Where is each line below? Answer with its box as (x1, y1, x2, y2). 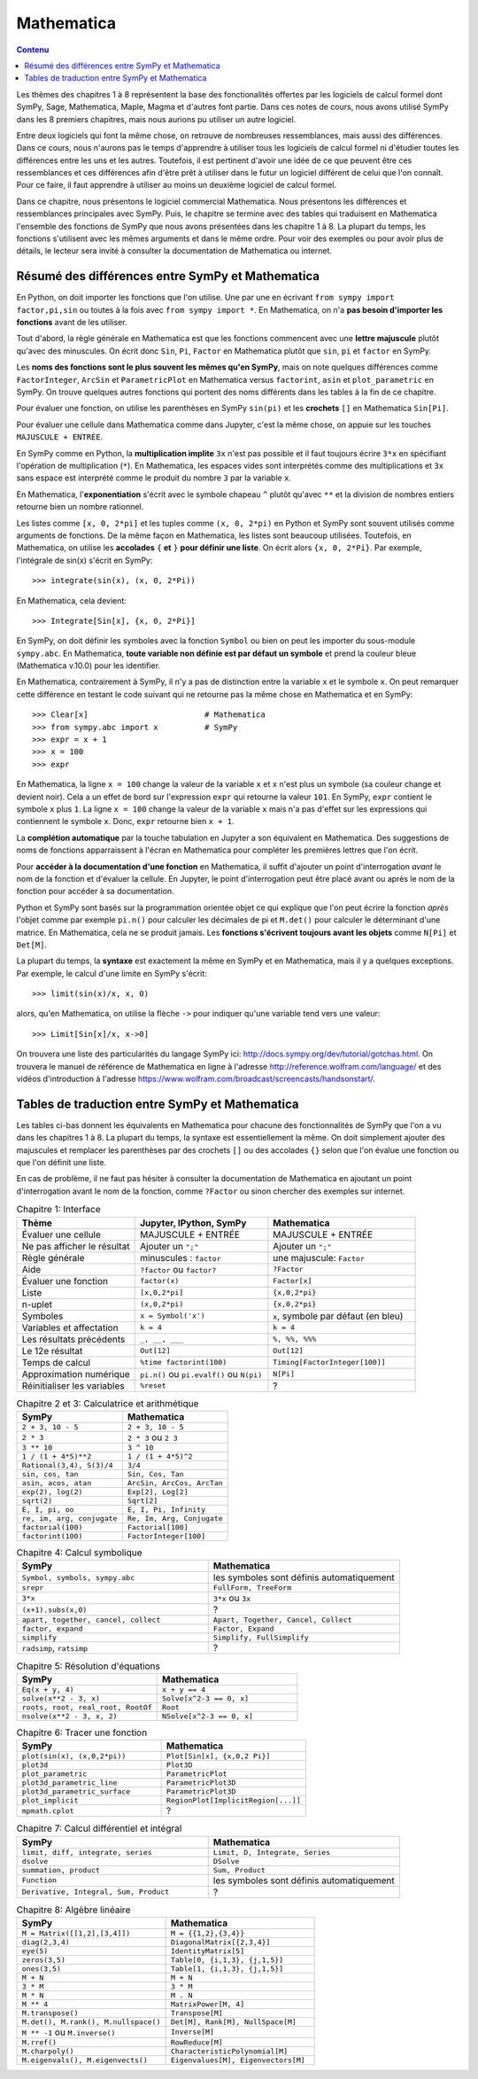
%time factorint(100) (140, 1358, 227, 1367)
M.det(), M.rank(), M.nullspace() (21, 2017, 161, 2027)
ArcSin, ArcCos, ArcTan (127, 1478, 223, 1488)
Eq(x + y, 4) (21, 1685, 74, 1694)
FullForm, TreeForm (212, 1583, 292, 1592)
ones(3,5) (21, 1964, 62, 1974)
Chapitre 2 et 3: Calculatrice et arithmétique (16, 1397, 199, 1409)
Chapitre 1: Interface (16, 1203, 101, 1216)
